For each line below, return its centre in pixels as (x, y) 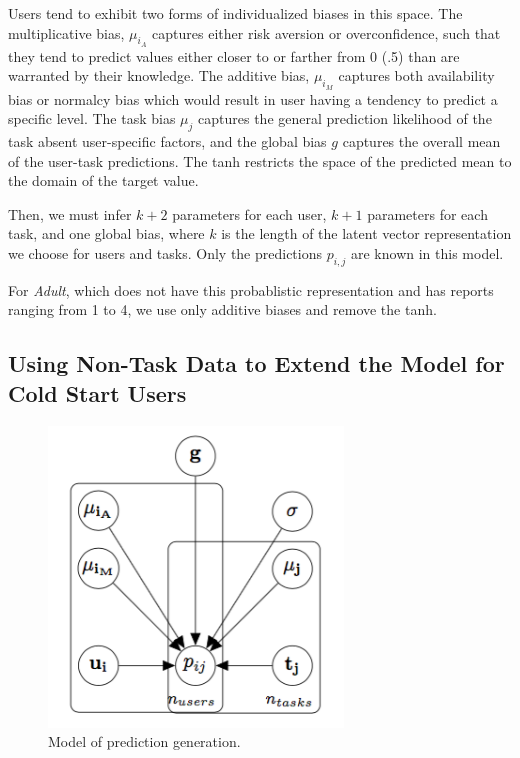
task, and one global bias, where (106, 233)
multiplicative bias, (66, 32)
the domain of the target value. (103, 180)
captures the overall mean (421, 140)
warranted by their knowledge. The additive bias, (159, 75)
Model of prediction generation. (144, 741)
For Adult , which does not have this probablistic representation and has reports (251, 289)
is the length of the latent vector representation (366, 233)
